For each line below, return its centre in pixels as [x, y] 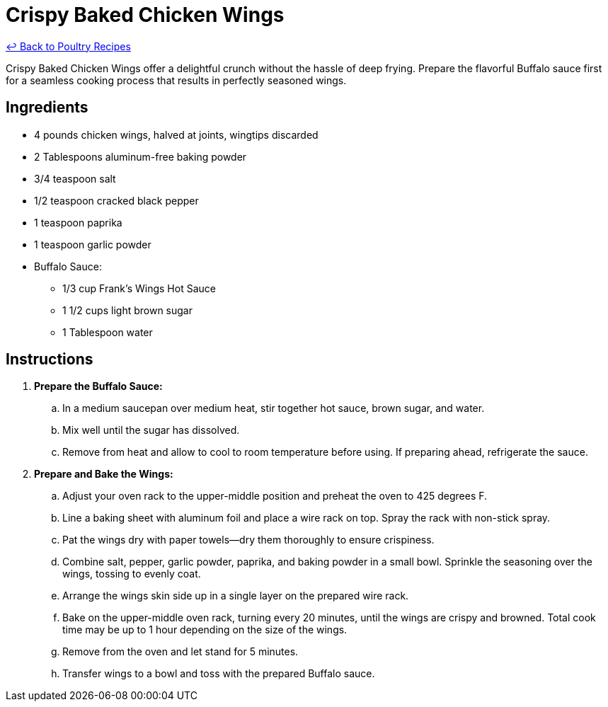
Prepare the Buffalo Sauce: [98, 386]
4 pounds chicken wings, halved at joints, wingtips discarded [176, 134]
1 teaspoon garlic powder [93, 244]
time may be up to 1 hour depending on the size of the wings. [205, 630]
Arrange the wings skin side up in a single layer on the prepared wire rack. [236, 596]
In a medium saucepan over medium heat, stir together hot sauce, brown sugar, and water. [274, 408]
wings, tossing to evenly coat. [132, 574]
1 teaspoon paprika [78, 222]
